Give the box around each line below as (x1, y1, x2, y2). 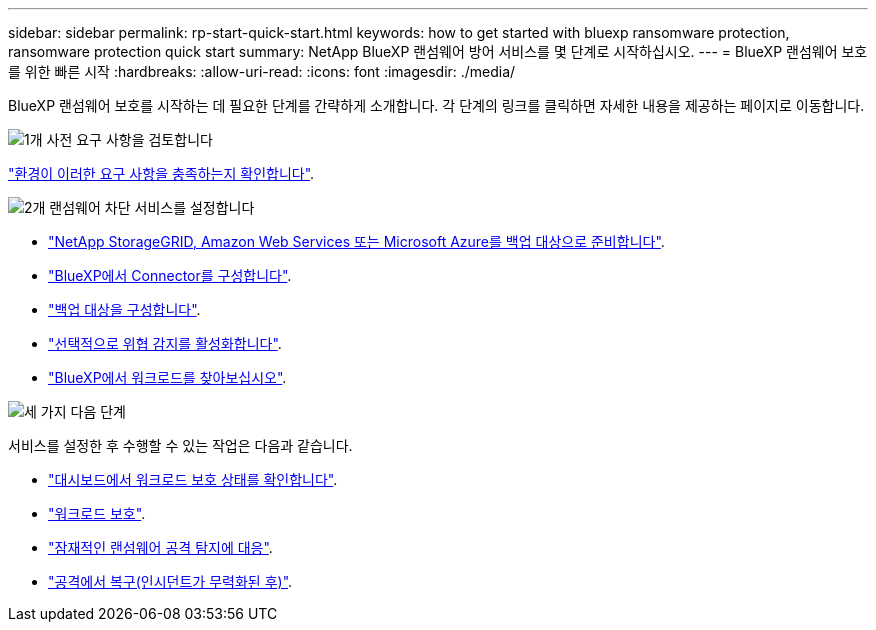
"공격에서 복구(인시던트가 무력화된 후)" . (48, 573, 293, 590)
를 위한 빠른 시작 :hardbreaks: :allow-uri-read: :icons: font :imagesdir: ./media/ (8, 63, 516, 80)
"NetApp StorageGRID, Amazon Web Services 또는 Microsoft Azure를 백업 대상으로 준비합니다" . (48, 233, 665, 250)
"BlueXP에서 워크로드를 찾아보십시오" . (48, 369, 287, 386)
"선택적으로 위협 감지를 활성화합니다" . (48, 335, 282, 352)
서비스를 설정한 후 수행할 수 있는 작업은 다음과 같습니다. (8, 437, 353, 454)
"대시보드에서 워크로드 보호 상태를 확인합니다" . (48, 471, 338, 488)
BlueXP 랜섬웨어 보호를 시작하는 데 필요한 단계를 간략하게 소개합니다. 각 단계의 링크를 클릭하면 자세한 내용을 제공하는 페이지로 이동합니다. (8, 97, 865, 114)
